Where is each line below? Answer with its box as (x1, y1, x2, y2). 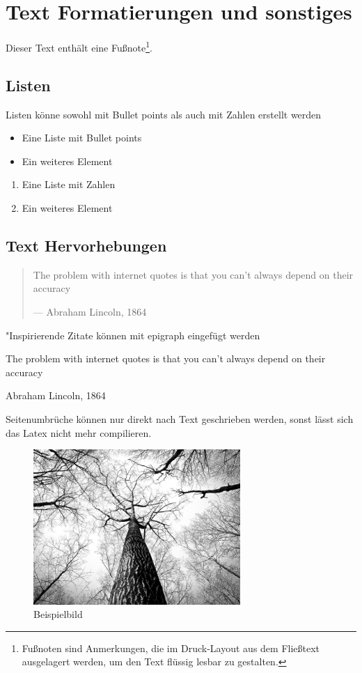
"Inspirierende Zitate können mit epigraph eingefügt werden (6, 327, 260, 342)
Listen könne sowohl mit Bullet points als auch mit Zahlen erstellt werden (6, 107, 322, 121)
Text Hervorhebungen (6, 234, 167, 256)
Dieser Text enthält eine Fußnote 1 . (6, 38, 152, 54)
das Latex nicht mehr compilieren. (6, 425, 152, 440)
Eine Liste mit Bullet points (22, 130, 142, 145)
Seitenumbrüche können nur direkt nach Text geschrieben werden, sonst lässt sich (6, 411, 354, 426)
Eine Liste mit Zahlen (22, 177, 116, 192)
